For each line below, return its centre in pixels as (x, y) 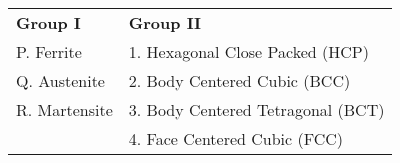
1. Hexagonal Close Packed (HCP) (248, 51)
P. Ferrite (49, 51)
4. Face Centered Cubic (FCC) (236, 138)
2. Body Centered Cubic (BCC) (239, 80)
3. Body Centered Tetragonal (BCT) (256, 109)
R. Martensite (64, 109)
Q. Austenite (60, 80)
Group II (165, 22)
